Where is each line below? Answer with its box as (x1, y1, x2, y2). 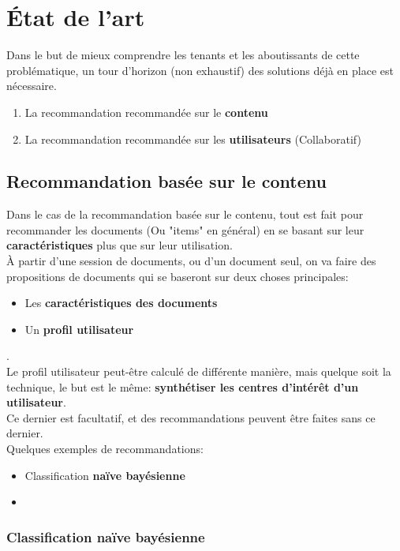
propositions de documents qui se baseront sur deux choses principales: (6, 268, 349, 284)
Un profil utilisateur (24, 320, 134, 337)
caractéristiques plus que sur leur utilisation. (6, 237, 233, 253)
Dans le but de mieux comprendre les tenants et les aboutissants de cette (6, 47, 360, 63)
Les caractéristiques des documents (24, 294, 218, 311)
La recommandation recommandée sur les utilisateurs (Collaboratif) (24, 130, 361, 147)
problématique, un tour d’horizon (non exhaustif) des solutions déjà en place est (6, 62, 394, 78)
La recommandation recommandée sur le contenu (24, 103, 268, 120)
